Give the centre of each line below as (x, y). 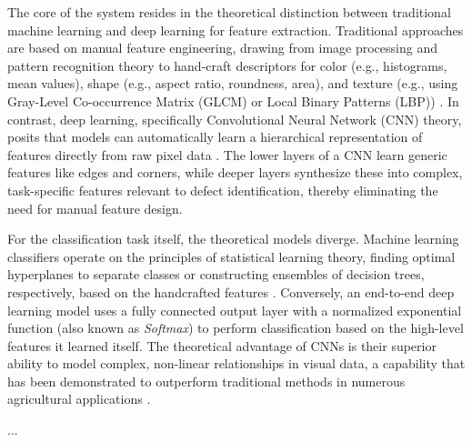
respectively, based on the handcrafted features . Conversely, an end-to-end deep (231, 291)
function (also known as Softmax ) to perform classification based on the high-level (236, 328)
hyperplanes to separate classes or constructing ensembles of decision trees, (216, 274)
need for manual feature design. (95, 208)
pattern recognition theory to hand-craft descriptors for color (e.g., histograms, (227, 65)
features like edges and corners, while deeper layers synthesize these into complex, (235, 172)
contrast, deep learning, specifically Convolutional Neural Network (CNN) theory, (235, 119)
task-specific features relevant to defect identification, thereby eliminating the (223, 190)
